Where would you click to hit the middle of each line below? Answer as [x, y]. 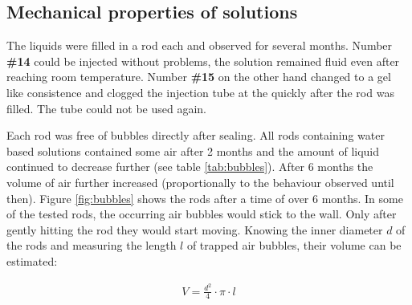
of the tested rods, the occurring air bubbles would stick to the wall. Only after [202, 214]
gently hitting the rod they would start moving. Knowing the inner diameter [195, 229]
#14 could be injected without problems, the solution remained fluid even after [203, 61]
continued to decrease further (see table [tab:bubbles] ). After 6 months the [190, 167]
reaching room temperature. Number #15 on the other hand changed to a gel [199, 77]
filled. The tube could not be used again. [106, 108]
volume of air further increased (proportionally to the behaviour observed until [200, 182]
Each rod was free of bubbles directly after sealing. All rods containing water [196, 135]
